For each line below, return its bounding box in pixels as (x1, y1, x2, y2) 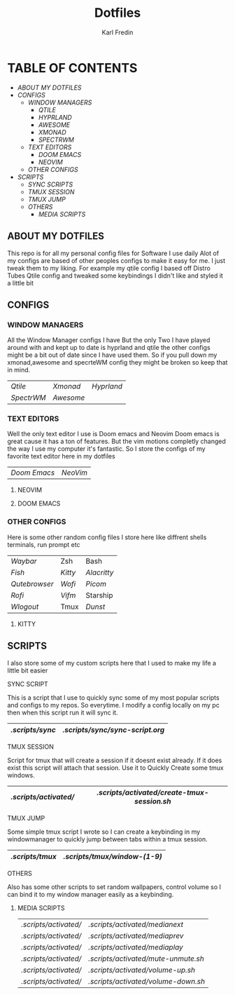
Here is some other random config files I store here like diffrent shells (7, 533, 207, 541)
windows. (7, 771, 35, 779)
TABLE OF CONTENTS (7, 60, 138, 76)
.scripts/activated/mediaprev (88, 930, 184, 940)
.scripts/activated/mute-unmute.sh (88, 954, 204, 963)
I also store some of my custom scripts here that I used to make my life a (7, 658, 217, 667)
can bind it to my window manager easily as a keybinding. (7, 890, 174, 898)
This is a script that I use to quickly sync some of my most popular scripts (7, 693, 220, 702)
